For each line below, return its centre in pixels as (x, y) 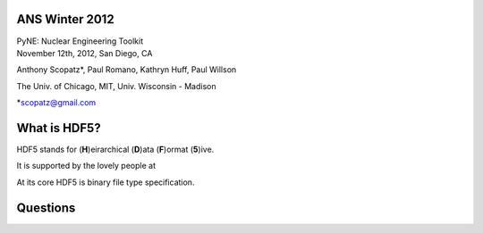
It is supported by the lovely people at (86, 166)
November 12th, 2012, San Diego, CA (85, 53)
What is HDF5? (59, 128)
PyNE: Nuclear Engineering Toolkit (80, 41)
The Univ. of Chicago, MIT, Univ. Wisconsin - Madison (116, 86)
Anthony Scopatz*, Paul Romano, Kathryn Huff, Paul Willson (127, 70)
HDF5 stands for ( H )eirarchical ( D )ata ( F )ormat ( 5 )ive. (115, 149)
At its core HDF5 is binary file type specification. (106, 182)
